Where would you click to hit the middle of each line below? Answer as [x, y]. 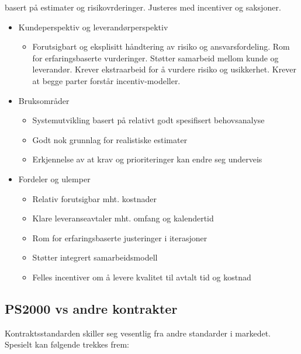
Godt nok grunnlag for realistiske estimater [110, 139]
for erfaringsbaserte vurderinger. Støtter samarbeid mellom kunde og [155, 58]
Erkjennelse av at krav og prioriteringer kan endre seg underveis [147, 159]
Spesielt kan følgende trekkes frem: [67, 344]
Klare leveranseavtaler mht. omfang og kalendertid [123, 218]
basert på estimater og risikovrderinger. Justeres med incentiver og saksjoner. [143, 7]
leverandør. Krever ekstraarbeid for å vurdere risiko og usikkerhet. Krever [165, 69]
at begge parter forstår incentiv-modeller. [106, 80]
